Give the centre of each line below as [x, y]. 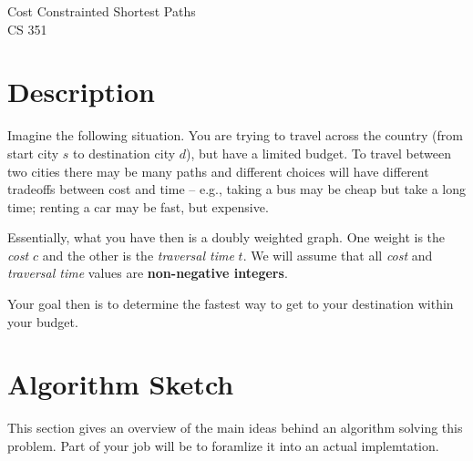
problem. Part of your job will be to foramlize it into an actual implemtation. [223, 445]
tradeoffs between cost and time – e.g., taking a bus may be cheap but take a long [237, 189]
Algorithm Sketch [121, 384]
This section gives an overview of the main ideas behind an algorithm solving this [235, 428]
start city [33, 153]
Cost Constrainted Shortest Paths [102, 11]
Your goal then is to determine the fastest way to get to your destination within [231, 304]
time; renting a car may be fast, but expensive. [138, 206]
